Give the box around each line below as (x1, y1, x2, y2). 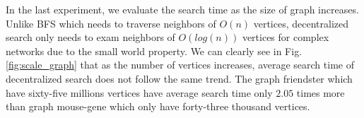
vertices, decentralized (253, 16, 349, 30)
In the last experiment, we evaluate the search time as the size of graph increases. (6, 2, 359, 16)
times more (296, 85, 345, 100)
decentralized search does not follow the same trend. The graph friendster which (6, 71, 353, 85)
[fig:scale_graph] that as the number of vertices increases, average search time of (6, 57, 354, 72)
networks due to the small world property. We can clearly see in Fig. (6, 43, 303, 58)
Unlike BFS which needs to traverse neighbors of (6, 16, 216, 30)
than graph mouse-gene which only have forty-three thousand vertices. (6, 99, 310, 114)
